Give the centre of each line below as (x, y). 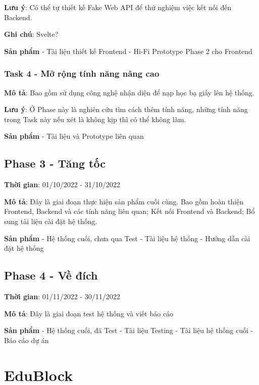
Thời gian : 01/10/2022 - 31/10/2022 (62, 184)
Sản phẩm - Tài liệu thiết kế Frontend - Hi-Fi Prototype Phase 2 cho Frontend (128, 51)
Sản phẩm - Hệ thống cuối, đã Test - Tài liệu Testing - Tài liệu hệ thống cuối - (129, 330)
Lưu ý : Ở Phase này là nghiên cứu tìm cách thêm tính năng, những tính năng (126, 109)
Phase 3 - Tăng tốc (55, 163)
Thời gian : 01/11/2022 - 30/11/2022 (62, 296)
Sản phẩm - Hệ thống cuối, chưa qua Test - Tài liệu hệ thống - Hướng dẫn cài (127, 238)
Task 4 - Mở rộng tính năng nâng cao (82, 73)
